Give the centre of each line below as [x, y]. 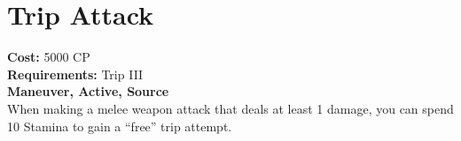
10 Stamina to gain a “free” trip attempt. [120, 126]
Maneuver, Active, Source [88, 91]
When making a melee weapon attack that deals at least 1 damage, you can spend [230, 108]
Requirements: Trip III [75, 74]
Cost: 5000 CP [49, 57]
